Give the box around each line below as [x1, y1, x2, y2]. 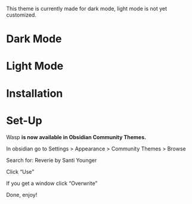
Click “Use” [6, 168, 35, 175]
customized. [6, 11, 37, 18]
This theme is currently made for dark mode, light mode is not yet [6, 5, 168, 12]
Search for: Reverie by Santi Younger [6, 156, 97, 164]
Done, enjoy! [6, 191, 38, 198]
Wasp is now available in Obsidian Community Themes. [6, 133, 147, 140]
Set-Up [6, 114, 43, 127]
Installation [6, 86, 63, 100]
